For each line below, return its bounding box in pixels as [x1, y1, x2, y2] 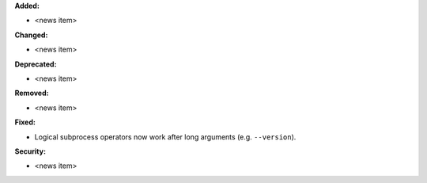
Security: [14, 147, 47, 156]
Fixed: [14, 117, 36, 127]
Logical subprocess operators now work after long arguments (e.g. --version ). [34, 132, 297, 142]
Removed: [14, 88, 49, 98]
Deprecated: [14, 59, 57, 69]
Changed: [14, 30, 48, 40]
